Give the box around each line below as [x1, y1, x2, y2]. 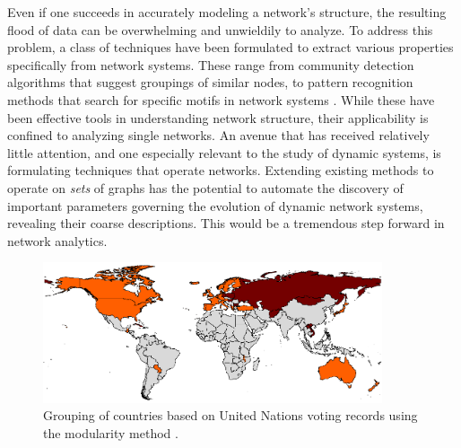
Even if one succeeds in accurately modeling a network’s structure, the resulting [7, 3, 447, 21]
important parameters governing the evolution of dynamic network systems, [7, 196, 423, 215]
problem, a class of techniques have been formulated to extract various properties [7, 38, 454, 57]
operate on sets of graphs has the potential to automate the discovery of [7, 178, 404, 197]
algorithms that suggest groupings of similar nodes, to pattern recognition [7, 73, 413, 92]
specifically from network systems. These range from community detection [7, 55, 414, 74]
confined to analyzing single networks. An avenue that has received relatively [7, 126, 430, 145]
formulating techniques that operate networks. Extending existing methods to [7, 161, 434, 180]
